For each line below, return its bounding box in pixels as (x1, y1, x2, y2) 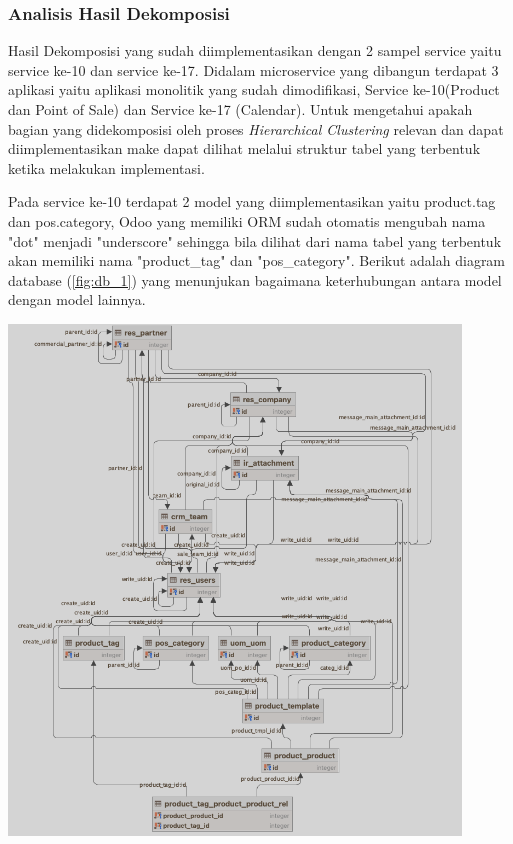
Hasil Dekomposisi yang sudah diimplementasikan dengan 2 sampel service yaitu (8, 40, 502, 61)
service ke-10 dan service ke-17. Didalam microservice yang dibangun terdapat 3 (8, 59, 499, 80)
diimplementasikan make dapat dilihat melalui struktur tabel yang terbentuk (8, 138, 481, 159)
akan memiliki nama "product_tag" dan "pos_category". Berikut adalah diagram (8, 250, 506, 271)
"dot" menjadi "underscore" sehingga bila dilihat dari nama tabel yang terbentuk (8, 230, 502, 251)
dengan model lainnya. (8, 289, 146, 310)
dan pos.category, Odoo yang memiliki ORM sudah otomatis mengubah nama (8, 210, 486, 231)
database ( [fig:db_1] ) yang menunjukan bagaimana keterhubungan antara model (8, 269, 502, 290)
